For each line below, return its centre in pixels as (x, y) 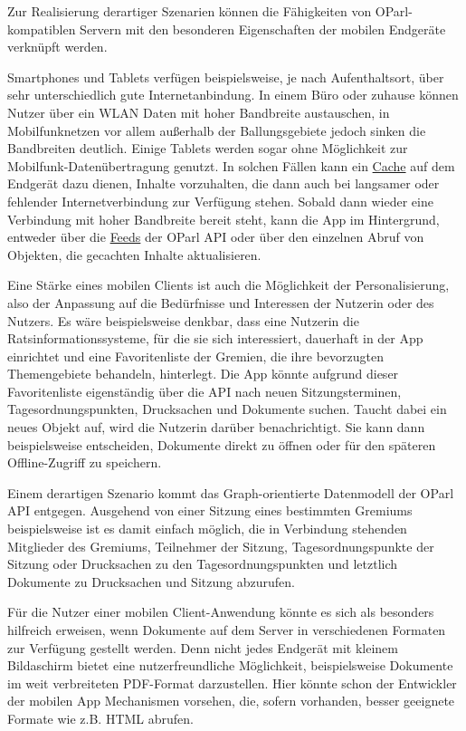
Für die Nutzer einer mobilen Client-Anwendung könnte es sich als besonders (221, 612)
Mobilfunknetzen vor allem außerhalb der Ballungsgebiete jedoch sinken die (217, 130)
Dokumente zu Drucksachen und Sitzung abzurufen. (151, 581)
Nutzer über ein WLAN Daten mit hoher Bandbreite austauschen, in (199, 112)
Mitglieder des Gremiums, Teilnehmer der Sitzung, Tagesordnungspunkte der (221, 546)
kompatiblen (42, 29)
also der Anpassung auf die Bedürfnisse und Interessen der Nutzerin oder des (221, 302)
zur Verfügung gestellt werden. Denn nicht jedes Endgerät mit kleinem (203, 647)
